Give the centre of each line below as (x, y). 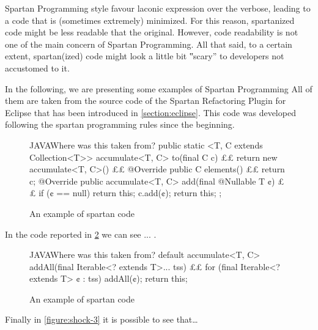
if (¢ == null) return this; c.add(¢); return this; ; (130, 193)
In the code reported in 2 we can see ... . (81, 234)
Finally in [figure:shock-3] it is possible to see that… (102, 319)
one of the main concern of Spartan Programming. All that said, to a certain (149, 44)
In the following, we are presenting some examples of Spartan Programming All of (159, 88)
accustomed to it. (37, 68)
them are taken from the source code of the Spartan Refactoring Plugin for (146, 101)
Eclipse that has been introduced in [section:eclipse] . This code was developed (150, 112)
